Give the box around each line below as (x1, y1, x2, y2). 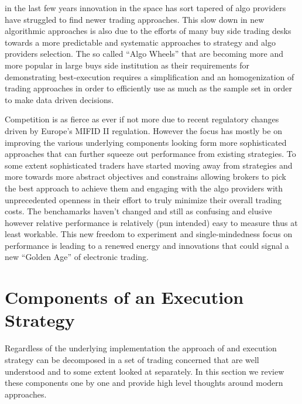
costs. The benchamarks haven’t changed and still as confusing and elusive (5, 205, 272, 217)
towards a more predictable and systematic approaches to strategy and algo (5, 36, 276, 48)
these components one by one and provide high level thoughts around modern (5, 376, 283, 389)
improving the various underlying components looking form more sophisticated (5, 136, 287, 148)
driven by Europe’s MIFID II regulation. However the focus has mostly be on (5, 124, 282, 136)
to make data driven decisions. (5, 93, 114, 105)
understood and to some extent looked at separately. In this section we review (5, 365, 284, 377)
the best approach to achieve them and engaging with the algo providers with (5, 182, 283, 194)
